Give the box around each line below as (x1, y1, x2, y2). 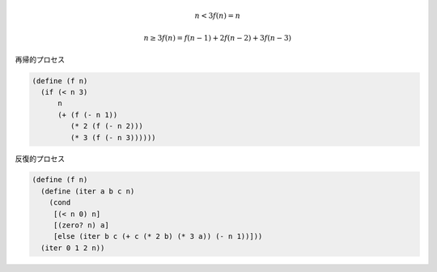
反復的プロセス (15, 154, 65, 164)
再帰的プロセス (15, 54, 65, 64)
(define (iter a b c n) (40, 186, 135, 196)
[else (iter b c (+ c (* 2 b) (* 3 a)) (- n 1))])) (53, 232, 263, 241)
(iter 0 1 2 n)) (40, 243, 105, 253)
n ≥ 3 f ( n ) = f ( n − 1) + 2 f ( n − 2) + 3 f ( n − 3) (143, 33, 291, 43)
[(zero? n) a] (53, 221, 109, 230)
